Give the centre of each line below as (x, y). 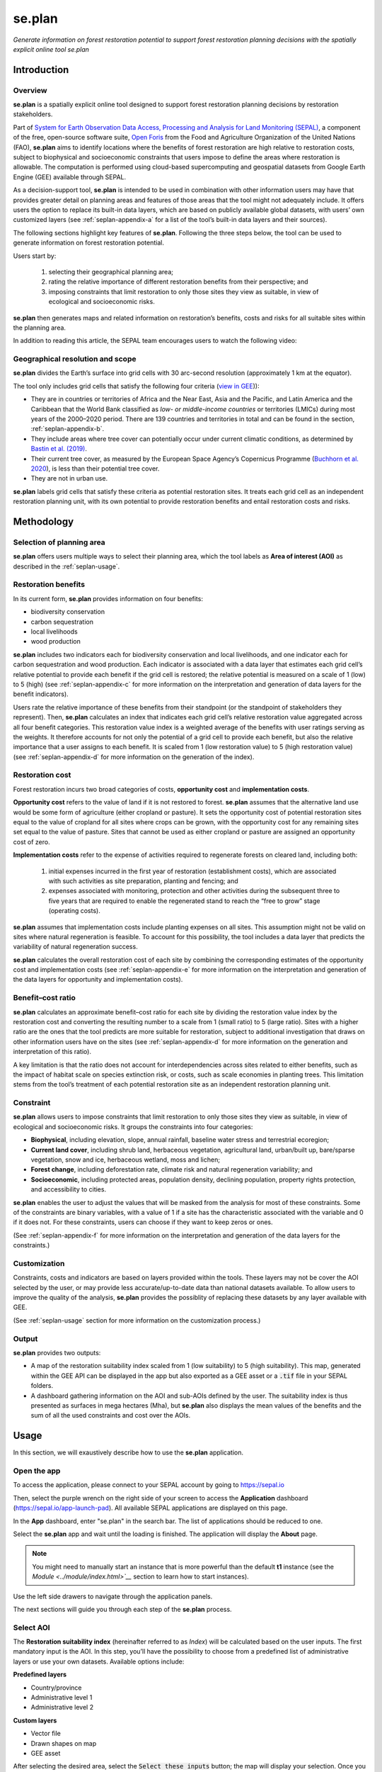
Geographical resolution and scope (75, 359)
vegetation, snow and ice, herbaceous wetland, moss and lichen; (126, 1160)
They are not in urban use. (69, 478)
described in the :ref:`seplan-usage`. (66, 566)
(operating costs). (74, 911)
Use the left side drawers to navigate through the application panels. (113, 1596)
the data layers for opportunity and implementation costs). (98, 980)
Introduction (41, 70)
